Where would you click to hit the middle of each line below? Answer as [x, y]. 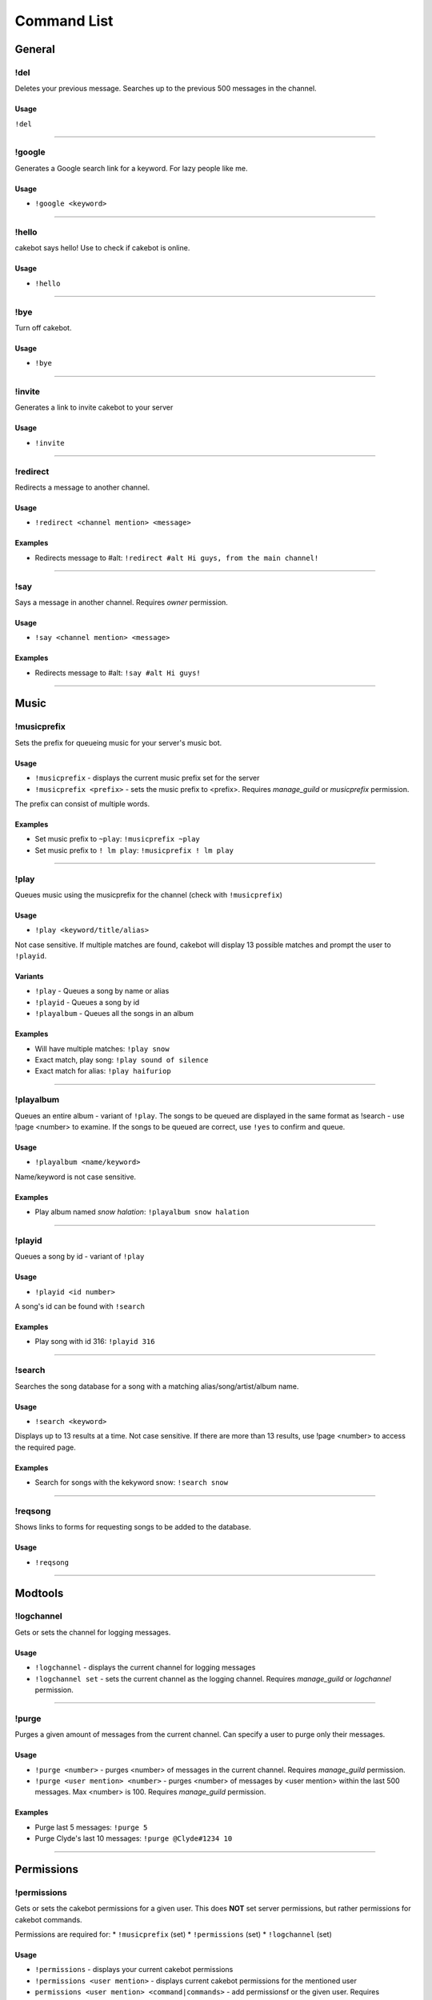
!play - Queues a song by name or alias [102, 991]
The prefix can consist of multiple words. [82, 804]
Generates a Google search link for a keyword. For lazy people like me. [131, 168]
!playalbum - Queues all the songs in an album [114, 1014]
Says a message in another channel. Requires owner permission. [121, 602]
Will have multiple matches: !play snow [102, 1049]
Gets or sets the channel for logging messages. [93, 1632]
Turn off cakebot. [43, 327]
